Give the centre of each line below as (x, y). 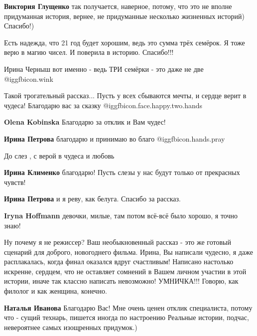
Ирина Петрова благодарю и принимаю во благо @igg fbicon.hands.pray (115, 138)
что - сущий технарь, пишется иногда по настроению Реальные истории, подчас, (127, 317)
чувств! (15, 182)
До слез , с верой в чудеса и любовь (59, 155)
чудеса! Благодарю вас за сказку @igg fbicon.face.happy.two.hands (103, 105)
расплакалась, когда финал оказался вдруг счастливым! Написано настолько (119, 261)
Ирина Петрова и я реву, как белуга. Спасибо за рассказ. (92, 199)
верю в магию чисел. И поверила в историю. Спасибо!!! (89, 52)
